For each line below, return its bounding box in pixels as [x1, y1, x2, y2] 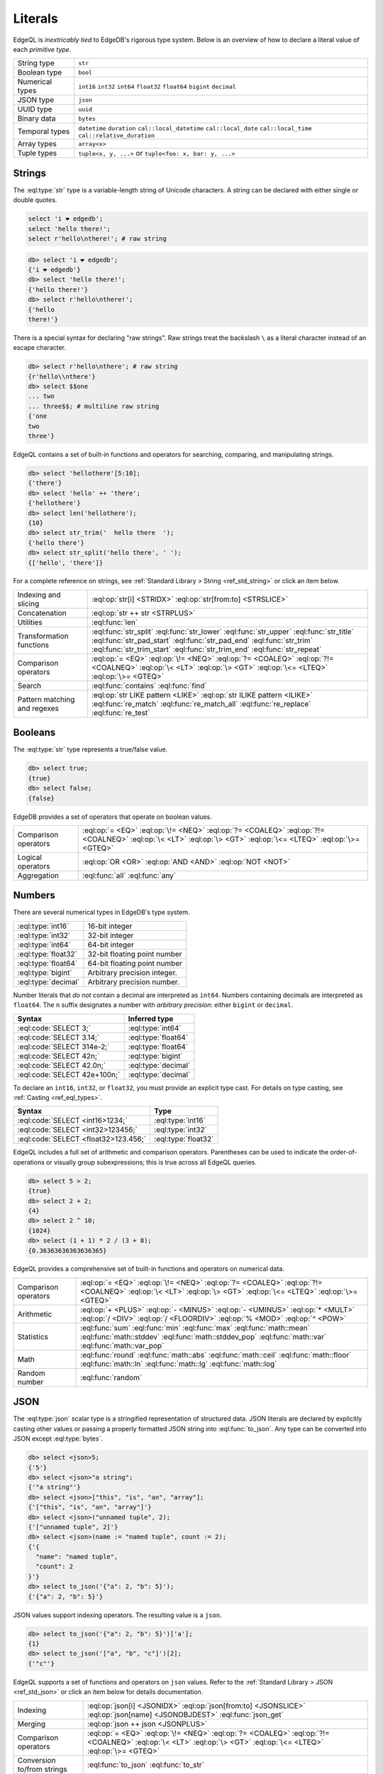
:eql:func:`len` [91, 617, 138, 627]
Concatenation [17, 607, 67, 617]
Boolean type [17, 67, 62, 77]
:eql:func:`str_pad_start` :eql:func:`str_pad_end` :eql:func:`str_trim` [91, 635, 313, 645]
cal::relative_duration [78, 132, 155, 140]
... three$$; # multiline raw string [28, 402, 160, 410]
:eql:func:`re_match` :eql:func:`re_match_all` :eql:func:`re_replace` [91, 699, 311, 709]
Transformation [17, 631, 69, 641]
